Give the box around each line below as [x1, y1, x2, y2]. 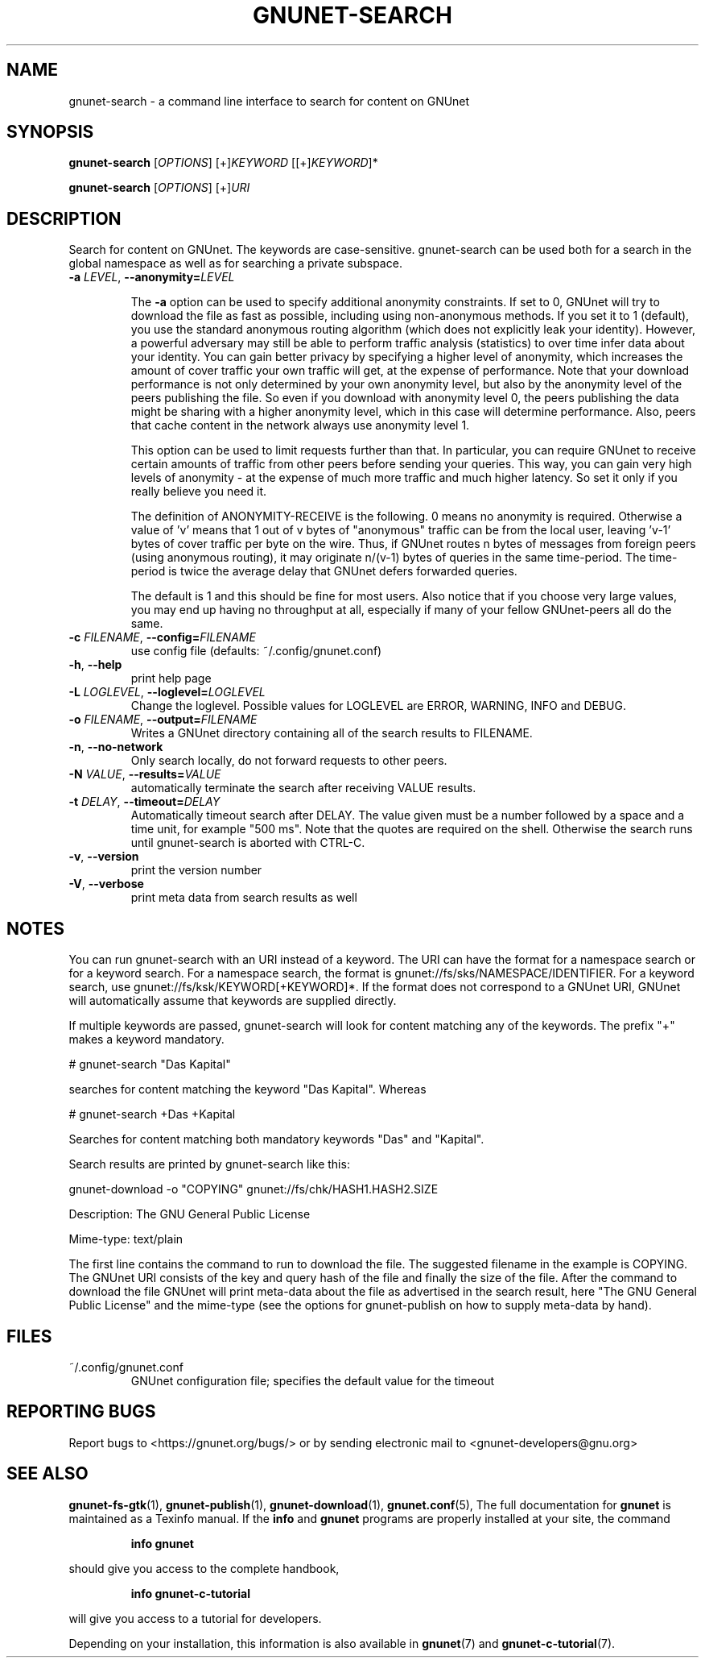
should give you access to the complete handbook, [68, 1561, 340, 1575]
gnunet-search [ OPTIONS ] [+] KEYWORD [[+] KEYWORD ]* [68, 156, 378, 170]
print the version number [130, 863, 262, 878]
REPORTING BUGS [6, 1401, 156, 1422]
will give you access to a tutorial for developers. [68, 1611, 322, 1625]
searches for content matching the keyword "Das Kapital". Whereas [68, 1082, 427, 1097]
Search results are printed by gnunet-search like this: [68, 1157, 350, 1172]
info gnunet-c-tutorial [130, 1586, 250, 1600]
